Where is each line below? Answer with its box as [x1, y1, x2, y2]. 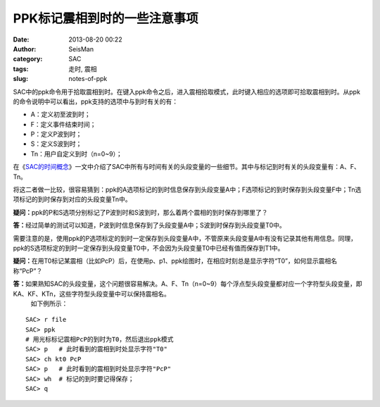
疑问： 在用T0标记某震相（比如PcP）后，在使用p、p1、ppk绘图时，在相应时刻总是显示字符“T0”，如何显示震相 [13, 257, 331, 265]
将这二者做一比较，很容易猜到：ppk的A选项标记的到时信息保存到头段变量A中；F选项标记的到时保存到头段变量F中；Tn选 [13, 185, 362, 194]
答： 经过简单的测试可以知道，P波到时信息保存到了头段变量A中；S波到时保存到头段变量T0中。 [13, 221, 286, 230]
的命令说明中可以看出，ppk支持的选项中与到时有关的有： [13, 97, 179, 106]
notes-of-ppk [68, 75, 108, 83]
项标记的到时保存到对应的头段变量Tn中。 [13, 195, 132, 203]
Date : [13, 35, 30, 44]
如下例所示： [30, 299, 68, 308]
